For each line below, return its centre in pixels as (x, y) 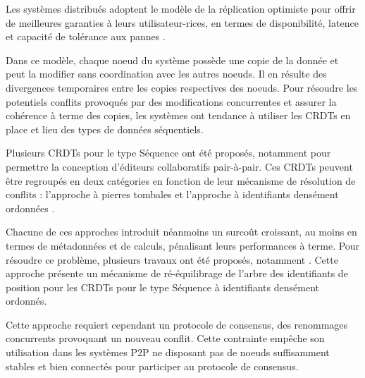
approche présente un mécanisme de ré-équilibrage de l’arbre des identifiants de (177, 273)
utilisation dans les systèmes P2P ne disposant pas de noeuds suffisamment (168, 352)
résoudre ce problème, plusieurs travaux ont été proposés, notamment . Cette (172, 259)
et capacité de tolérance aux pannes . (86, 36)
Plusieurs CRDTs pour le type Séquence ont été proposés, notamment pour (168, 153)
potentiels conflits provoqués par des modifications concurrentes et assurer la (171, 101)
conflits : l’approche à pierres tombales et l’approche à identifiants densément (172, 194)
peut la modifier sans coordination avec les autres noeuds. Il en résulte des (166, 74)
